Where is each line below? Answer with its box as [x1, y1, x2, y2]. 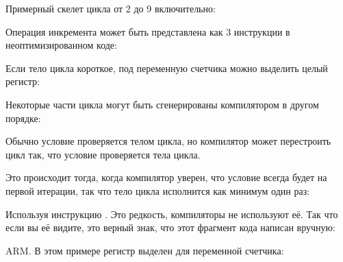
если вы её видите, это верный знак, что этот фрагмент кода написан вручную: [5, 220, 335, 235]
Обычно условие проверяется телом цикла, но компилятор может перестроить [5, 134, 331, 148]
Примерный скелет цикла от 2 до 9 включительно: [5, 1, 216, 15]
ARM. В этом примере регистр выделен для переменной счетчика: [5, 243, 284, 257]
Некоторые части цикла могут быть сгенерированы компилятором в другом [5, 97, 319, 111]
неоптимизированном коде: [5, 38, 117, 52]
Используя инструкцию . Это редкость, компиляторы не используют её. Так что [5, 206, 338, 221]
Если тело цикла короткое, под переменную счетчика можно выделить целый [5, 60, 328, 75]
